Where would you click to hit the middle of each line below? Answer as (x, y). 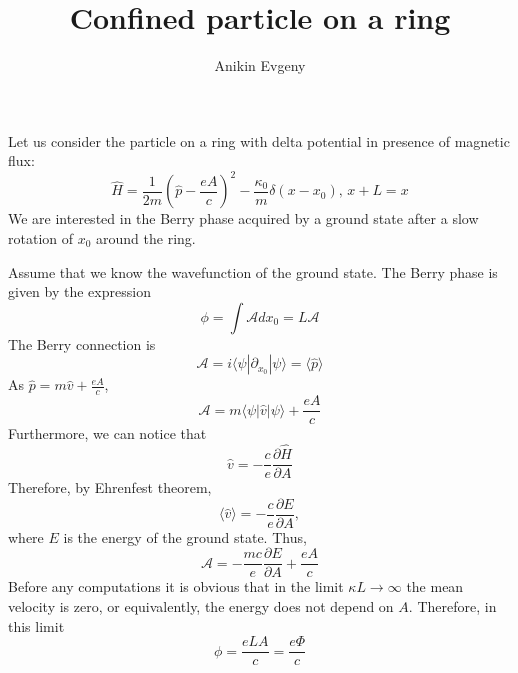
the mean (435, 586)
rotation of (41, 238)
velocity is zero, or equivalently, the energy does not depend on (201, 606)
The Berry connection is (82, 343)
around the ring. (146, 238)
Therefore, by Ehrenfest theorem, (110, 487)
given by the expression (79, 291)
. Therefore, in (452, 606)
